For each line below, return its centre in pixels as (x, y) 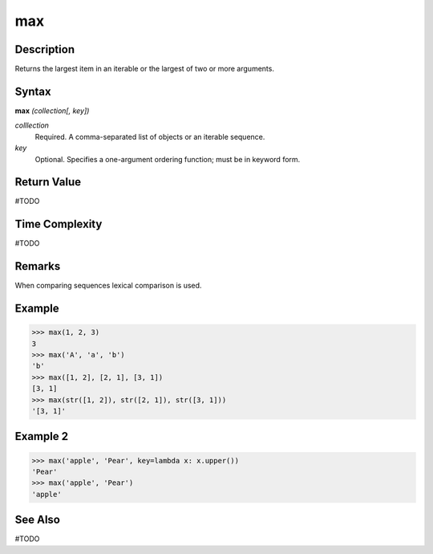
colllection (32, 125)
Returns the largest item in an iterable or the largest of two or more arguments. (144, 69)
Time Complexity (59, 224)
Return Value (48, 182)
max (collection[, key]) (52, 110)
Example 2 (41, 436)
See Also (37, 520)
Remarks (38, 266)
